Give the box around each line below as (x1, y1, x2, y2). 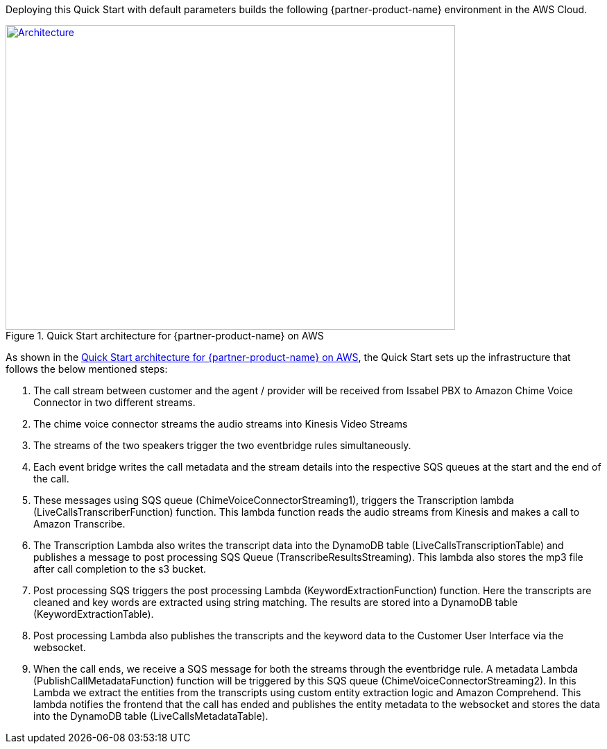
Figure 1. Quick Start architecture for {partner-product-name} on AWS (6, 330, 324, 342)
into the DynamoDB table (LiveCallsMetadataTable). (33, 710, 268, 722)
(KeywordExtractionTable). (33, 608, 154, 620)
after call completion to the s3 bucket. (33, 563, 207, 575)
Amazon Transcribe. (33, 518, 126, 530)
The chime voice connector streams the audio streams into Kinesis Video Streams (33, 418, 408, 430)
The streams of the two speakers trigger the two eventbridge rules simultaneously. (33, 439, 411, 451)
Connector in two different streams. (33, 396, 196, 408)
